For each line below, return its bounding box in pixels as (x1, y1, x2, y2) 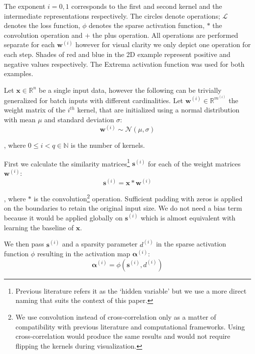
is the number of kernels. (71, 140, 145, 150)
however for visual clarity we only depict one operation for (75, 39, 251, 50)
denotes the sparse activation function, (89, 20, 205, 30)
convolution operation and (4, 29, 83, 40)
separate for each (4, 39, 55, 50)
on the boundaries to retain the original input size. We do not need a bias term (4, 203, 242, 213)
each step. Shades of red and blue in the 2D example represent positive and (4, 49, 230, 59)
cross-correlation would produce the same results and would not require (15, 331, 230, 341)
